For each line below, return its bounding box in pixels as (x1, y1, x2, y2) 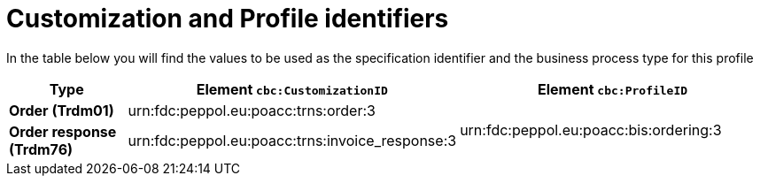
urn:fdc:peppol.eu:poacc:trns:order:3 (128, 101, 376, 119)
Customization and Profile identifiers (6, 4, 449, 34)
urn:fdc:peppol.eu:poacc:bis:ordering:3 (460, 120, 722, 139)
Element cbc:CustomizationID (196, 80, 388, 98)
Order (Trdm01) (9, 101, 114, 119)
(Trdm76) (9, 140, 74, 158)
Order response (9, 122, 117, 141)
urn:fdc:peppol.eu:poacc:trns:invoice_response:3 (128, 131, 457, 149)
